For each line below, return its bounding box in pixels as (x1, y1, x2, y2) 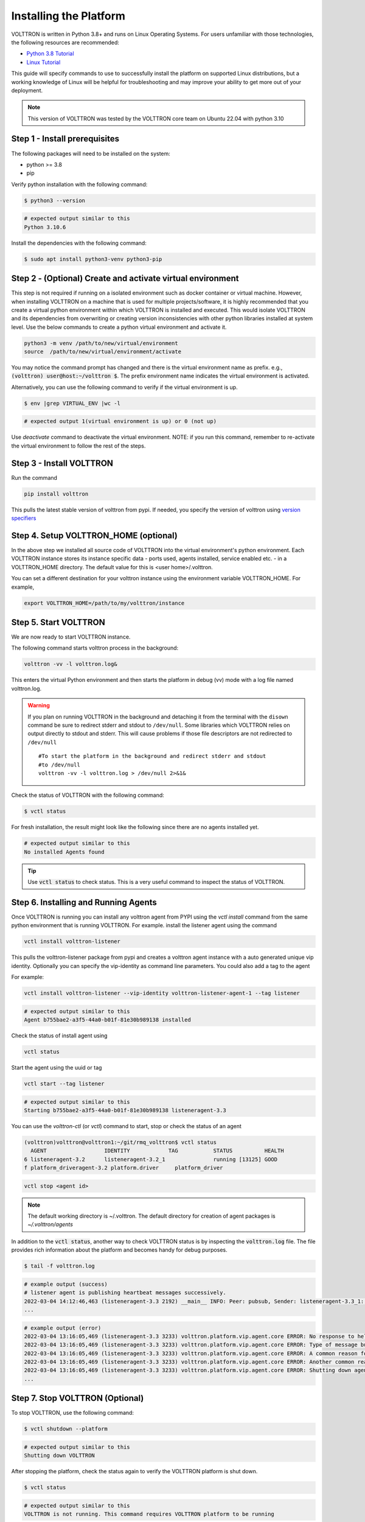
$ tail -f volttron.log (24, 1263, 96, 1269)
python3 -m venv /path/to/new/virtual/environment (24, 340, 179, 346)
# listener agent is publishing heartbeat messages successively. (24, 1289, 226, 1296)
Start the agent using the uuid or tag (11, 1064, 102, 1071)
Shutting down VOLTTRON (24, 1452, 96, 1459)
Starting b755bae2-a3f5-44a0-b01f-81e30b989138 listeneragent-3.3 (24, 1107, 226, 1113)
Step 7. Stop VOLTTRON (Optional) (11, 1393, 144, 1403)
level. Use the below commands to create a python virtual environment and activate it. (11, 323, 227, 331)
